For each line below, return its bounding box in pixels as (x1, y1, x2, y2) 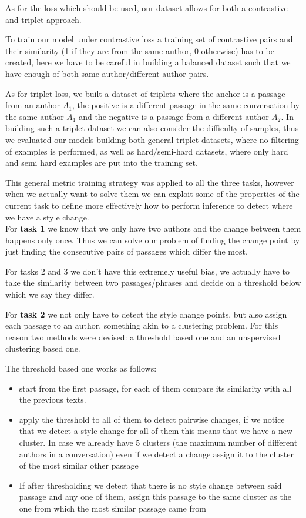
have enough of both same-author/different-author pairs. (5, 67, 209, 79)
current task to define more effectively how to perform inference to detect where (5, 199, 293, 211)
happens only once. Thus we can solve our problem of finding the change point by (5, 233, 300, 246)
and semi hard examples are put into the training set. (5, 156, 198, 169)
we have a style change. (5, 210, 89, 223)
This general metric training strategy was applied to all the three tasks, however (5, 176, 294, 188)
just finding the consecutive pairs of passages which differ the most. (5, 245, 248, 258)
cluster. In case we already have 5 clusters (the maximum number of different (19, 436, 298, 448)
